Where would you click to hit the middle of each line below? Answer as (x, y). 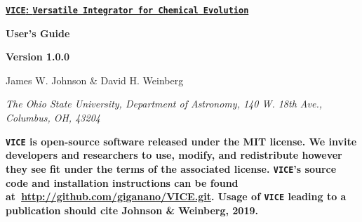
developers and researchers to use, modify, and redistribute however (174, 155)
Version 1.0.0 (38, 57)
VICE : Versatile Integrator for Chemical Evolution (127, 9)
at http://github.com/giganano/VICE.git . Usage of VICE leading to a (176, 196)
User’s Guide (38, 33)
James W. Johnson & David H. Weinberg (95, 80)
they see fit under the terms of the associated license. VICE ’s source (171, 168)
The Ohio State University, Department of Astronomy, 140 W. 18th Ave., (164, 104)
